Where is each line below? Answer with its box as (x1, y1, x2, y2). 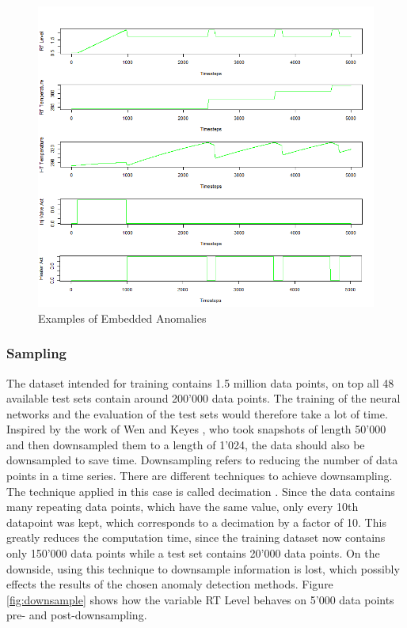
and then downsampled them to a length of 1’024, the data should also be (6, 436, 365, 452)
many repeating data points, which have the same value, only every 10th (6, 498, 359, 515)
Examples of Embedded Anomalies (38, 309, 207, 326)
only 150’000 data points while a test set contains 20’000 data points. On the (6, 545, 380, 562)
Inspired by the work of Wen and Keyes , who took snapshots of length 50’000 (6, 421, 386, 437)
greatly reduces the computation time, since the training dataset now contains (6, 529, 386, 546)
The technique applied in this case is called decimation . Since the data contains (6, 482, 395, 499)
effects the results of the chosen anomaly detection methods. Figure (6, 576, 333, 592)
